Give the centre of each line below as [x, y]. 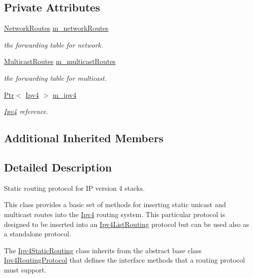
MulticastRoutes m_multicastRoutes [60, 61]
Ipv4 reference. [26, 111]
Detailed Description [58, 167]
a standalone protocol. [38, 234]
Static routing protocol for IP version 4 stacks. [74, 188]
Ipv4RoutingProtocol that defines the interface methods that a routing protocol [125, 260]
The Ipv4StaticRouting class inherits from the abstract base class [103, 250]
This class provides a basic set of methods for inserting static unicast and [115, 204]
